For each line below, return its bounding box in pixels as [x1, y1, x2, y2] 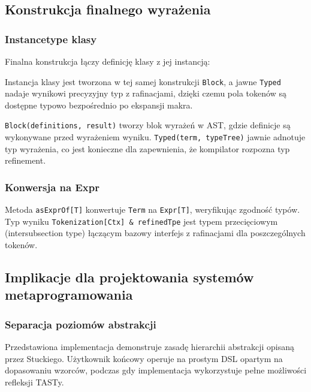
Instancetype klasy [5, 31, 97, 46]
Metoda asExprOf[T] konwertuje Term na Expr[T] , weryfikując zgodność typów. [5, 203, 300, 216]
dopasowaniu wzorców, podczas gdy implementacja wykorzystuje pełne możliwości [5, 364, 307, 376]
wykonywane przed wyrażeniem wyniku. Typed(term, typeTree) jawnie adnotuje [5, 131, 306, 143]
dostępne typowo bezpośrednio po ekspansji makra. [5, 98, 193, 111]
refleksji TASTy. [5, 375, 64, 388]
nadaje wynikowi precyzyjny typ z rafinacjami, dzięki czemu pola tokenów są [5, 87, 286, 99]
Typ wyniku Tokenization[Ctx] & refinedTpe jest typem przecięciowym [5, 215, 278, 227]
